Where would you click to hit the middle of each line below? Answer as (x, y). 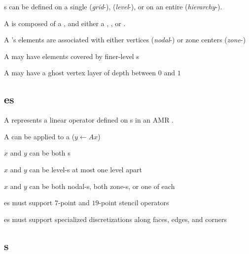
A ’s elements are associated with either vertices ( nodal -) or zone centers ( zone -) (125, 40)
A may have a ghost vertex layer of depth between (80, 73)
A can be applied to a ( (39, 136)
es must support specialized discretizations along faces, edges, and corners (115, 219)
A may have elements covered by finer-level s (71, 56)
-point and (74, 203)
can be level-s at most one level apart (86, 169)
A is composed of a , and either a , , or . (65, 23)
